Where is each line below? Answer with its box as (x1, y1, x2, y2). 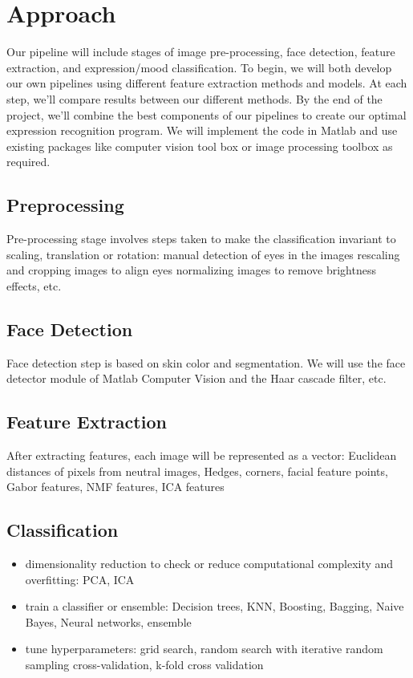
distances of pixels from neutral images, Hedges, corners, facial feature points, (6, 462, 388, 479)
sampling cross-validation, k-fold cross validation (25, 656, 264, 672)
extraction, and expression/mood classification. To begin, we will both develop (6, 59, 392, 75)
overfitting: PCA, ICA (25, 570, 135, 587)
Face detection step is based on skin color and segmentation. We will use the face (6, 354, 406, 371)
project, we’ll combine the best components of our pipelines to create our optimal (6, 106, 407, 123)
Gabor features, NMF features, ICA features (6, 478, 225, 495)
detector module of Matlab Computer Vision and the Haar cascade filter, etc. (6, 370, 387, 387)
